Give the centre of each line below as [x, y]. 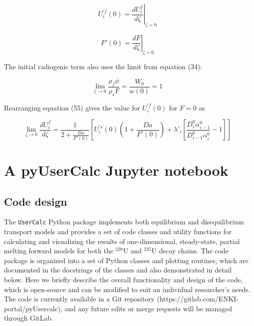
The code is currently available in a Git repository [79, 299]
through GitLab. [29, 318]
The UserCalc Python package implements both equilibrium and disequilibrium [124, 222]
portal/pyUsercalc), [33, 308]
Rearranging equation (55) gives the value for [72, 107]
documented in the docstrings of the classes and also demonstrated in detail [118, 270]
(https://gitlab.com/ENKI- [198, 299]
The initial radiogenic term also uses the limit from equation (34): [103, 66]
